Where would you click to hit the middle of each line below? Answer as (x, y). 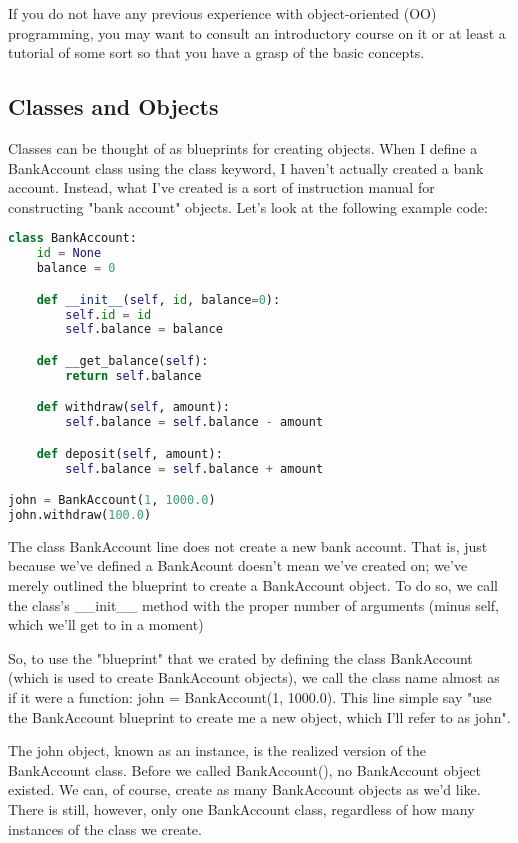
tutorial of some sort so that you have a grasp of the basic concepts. (216, 52)
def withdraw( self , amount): (133, 407)
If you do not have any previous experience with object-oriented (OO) (222, 13)
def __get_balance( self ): (122, 360)
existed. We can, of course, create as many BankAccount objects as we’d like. (244, 789)
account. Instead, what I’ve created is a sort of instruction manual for (221, 187)
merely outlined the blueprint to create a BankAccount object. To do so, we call (253, 585)
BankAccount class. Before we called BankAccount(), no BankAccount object (245, 769)
